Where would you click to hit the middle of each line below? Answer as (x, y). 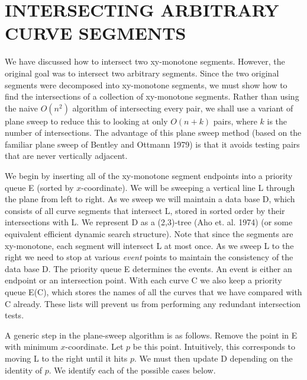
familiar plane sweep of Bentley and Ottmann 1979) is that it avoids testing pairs (152, 144)
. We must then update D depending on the (213, 358)
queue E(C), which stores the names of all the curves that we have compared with (153, 292)
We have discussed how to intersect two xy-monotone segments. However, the (145, 61)
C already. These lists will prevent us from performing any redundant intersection (153, 303)
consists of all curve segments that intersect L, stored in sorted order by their (145, 210)
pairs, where (235, 121)
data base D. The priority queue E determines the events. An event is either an (148, 268)
